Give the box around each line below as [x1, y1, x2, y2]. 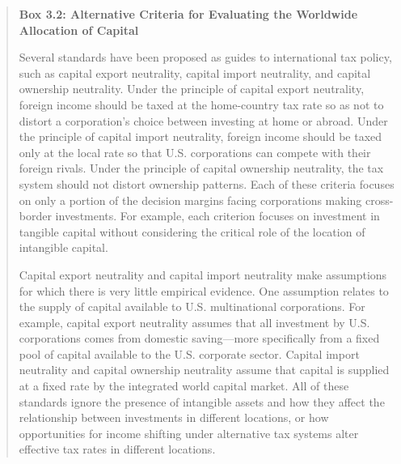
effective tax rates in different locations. [19, 441, 216, 458]
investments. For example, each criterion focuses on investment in [55, 207, 380, 224]
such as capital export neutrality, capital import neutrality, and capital [19, 64, 371, 81]
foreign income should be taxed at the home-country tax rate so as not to [19, 96, 384, 113]
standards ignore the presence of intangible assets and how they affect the [19, 393, 385, 410]
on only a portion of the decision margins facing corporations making [19, 191, 362, 208]
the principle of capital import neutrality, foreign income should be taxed [19, 128, 382, 145]
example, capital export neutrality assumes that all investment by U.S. [19, 313, 370, 330]
